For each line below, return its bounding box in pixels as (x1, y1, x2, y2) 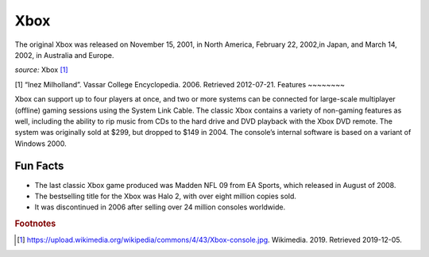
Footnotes (14, 218, 56, 229)
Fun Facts (14, 159, 64, 173)
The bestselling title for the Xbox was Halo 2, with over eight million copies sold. (34, 191, 297, 201)
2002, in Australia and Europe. (14, 50, 114, 59)
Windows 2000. (14, 139, 67, 148)
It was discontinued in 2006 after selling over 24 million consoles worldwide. (34, 202, 286, 212)
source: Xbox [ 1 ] (14, 65, 68, 75)
